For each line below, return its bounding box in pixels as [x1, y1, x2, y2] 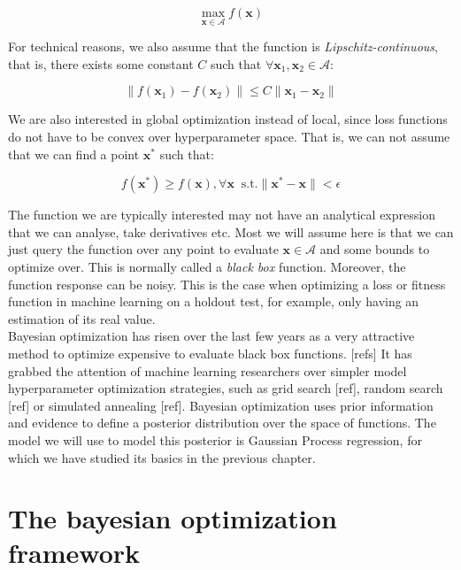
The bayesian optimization [8, 500, 337, 536]
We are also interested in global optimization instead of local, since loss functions [8, 110, 448, 128]
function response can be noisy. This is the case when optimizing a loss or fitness [8, 274, 446, 293]
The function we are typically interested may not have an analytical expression [8, 205, 435, 224]
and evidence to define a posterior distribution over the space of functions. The [8, 413, 436, 432]
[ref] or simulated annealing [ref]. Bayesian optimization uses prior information [8, 396, 434, 414]
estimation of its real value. [8, 309, 156, 327]
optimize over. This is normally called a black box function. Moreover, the [8, 257, 406, 275]
